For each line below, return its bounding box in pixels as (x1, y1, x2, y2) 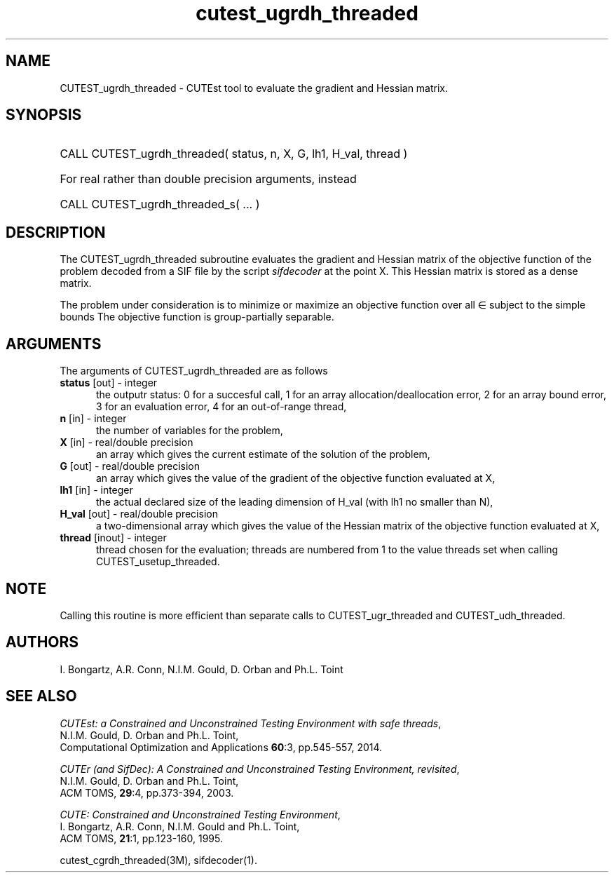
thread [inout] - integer (60, 532, 167, 544)
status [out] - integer (60, 377, 158, 389)
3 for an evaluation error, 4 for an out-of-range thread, (96, 400, 347, 413)
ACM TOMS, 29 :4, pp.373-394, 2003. (60, 786, 234, 799)
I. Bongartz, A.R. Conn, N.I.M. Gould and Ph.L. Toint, (60, 820, 300, 832)
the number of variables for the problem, (96, 424, 283, 437)
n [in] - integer (60, 412, 127, 425)
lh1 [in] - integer (60, 484, 133, 497)
